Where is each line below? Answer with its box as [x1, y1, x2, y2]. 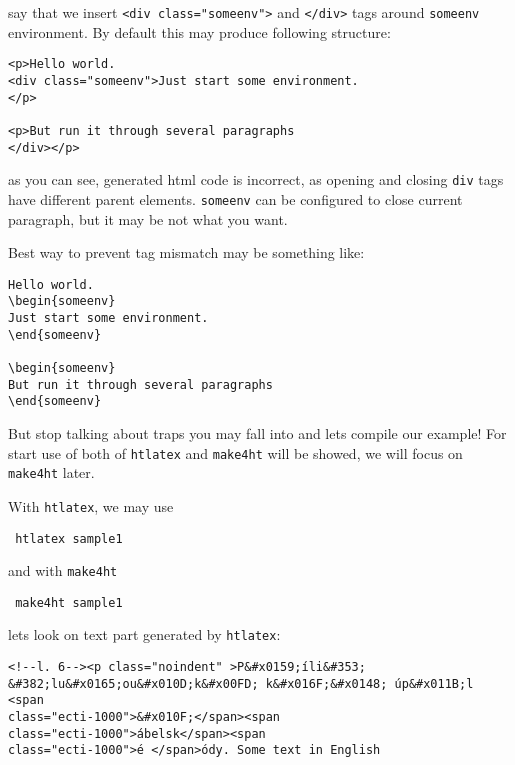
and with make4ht [8, 560, 118, 581]
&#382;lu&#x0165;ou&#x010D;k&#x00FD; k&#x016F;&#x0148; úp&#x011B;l [8, 676, 474, 691]
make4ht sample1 [15, 595, 123, 610]
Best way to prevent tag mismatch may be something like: [8, 242, 365, 263]
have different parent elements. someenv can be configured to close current [8, 188, 463, 209]
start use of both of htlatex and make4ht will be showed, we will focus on [8, 442, 463, 463]
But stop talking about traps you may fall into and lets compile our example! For [8, 422, 507, 443]
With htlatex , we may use [8, 495, 174, 516]
